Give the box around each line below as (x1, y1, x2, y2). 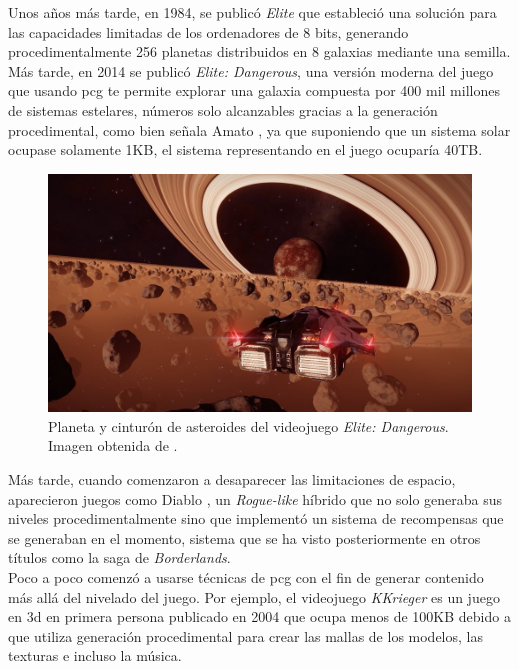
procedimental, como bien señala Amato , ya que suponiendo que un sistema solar (8, 119, 511, 140)
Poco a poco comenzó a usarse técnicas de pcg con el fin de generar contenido (8, 567, 484, 587)
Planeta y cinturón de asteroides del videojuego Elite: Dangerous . (48, 415, 449, 436)
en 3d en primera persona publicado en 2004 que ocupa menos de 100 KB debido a (8, 606, 511, 627)
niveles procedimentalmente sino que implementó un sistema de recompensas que (8, 508, 504, 529)
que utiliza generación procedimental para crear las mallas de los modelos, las (8, 625, 483, 646)
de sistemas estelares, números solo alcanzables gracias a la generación (8, 99, 438, 120)
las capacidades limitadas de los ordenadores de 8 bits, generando (8, 21, 409, 42)
